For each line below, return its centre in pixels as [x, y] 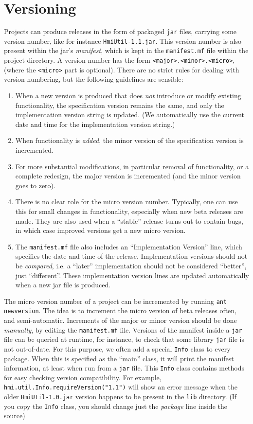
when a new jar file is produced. [63, 285]
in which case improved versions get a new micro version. [100, 230]
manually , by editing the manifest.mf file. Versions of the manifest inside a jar [123, 329]
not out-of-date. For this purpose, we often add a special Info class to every [117, 348]
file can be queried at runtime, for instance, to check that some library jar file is [124, 339]
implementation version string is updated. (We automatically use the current [130, 115]
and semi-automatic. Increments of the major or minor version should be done [120, 320]
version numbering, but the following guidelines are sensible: [94, 79]
